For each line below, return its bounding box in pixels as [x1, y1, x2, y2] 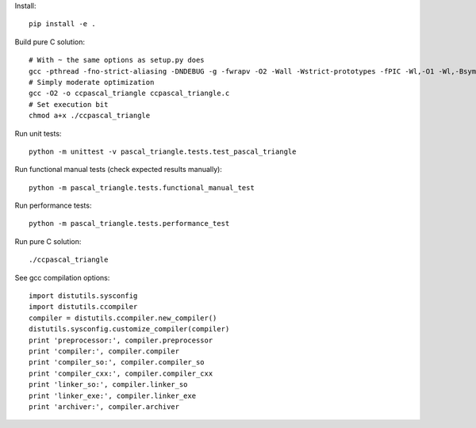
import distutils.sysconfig [29, 292, 138, 300]
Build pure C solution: [14, 36, 86, 47]
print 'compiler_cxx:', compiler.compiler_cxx [29, 369, 213, 378]
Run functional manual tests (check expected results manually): [14, 165, 222, 174]
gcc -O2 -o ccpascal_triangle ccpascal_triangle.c [29, 89, 230, 98]
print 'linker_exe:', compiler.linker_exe [29, 391, 197, 400]
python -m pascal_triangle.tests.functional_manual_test [29, 183, 255, 192]
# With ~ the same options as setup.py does [29, 55, 205, 65]
